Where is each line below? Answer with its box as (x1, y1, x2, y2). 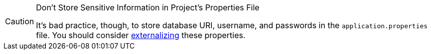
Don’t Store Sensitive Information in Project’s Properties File (36, 2, 260, 12)
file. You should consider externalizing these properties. (36, 30, 246, 40)
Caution (5, 16, 34, 26)
